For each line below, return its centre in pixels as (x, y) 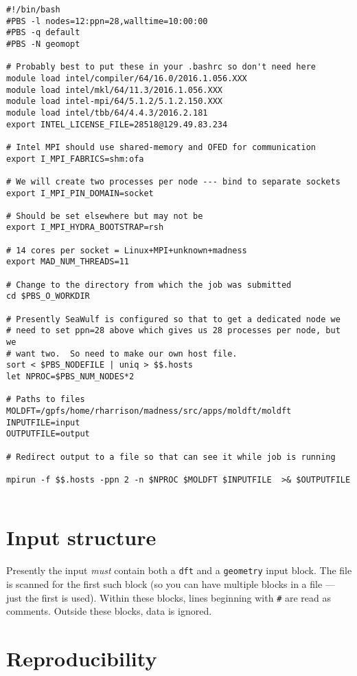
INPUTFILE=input (43, 422)
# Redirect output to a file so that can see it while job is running (171, 457)
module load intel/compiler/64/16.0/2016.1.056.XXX (127, 78)
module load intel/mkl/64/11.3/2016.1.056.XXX (114, 90)
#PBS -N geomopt (43, 44)
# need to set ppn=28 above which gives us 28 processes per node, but (173, 331)
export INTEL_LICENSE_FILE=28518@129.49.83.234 (117, 124)
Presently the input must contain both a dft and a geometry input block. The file (179, 570)
